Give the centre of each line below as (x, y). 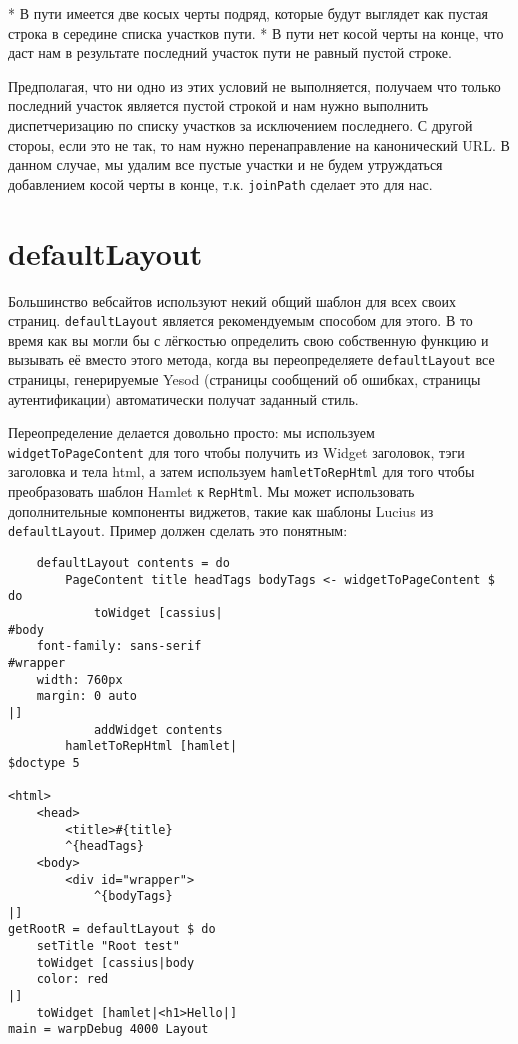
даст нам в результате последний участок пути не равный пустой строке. (230, 52)
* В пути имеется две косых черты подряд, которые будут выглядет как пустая (248, 13)
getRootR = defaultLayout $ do (112, 929)
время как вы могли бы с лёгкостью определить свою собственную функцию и (248, 339)
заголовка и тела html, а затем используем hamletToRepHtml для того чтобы (241, 471)
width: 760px (79, 679)
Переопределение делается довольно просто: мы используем (191, 432)
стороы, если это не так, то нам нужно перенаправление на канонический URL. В (259, 144)
